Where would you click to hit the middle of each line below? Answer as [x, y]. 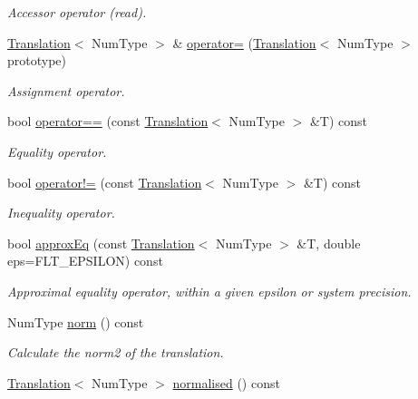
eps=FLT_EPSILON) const [85, 261]
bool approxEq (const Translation [101, 243]
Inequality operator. [61, 213]
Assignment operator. [66, 90]
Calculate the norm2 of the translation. [116, 352]
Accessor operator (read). [77, 12]
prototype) [37, 60]
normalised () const [226, 382]
